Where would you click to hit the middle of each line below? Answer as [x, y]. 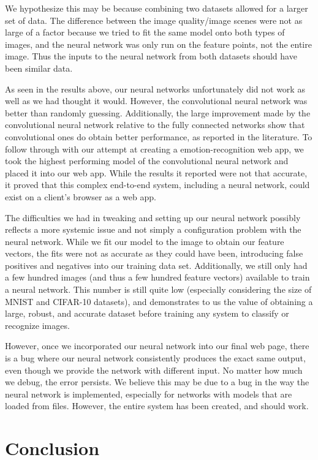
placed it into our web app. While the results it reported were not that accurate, [156, 172]
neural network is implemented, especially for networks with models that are [149, 394]
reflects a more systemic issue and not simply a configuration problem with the [153, 229]
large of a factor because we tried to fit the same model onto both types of [145, 32]
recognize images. [37, 325]
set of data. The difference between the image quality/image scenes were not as [154, 20]
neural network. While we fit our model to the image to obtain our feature [145, 241]
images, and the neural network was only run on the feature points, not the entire [158, 44]
